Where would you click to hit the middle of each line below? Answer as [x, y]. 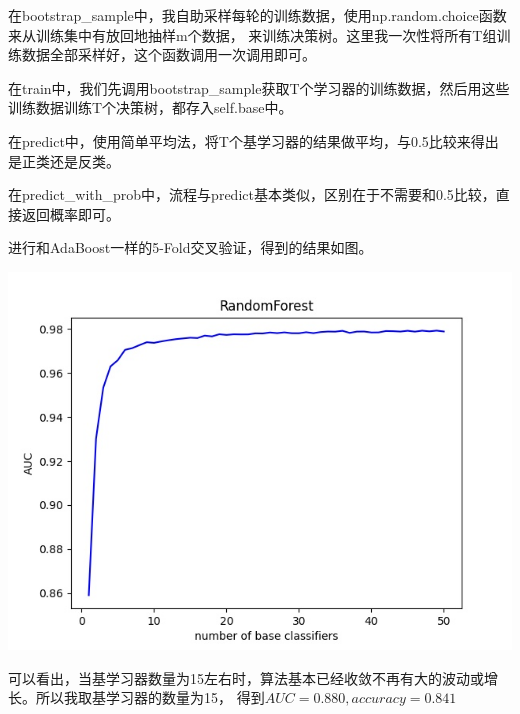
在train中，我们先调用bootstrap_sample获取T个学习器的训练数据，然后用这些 [259, 87]
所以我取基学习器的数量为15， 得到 [150, 697]
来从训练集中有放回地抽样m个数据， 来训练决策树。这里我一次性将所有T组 [252, 34]
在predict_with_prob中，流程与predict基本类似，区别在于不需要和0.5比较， [252, 194]
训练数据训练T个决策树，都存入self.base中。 [150, 107]
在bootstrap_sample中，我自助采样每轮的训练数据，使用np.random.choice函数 [257, 15]
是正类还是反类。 [64, 160]
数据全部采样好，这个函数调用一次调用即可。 [168, 54]
